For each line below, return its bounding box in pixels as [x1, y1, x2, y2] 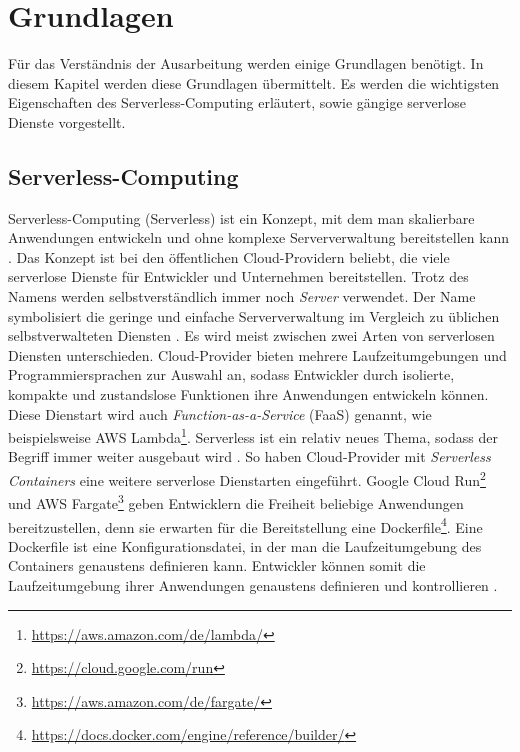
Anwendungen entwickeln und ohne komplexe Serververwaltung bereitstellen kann [8, 227, 510, 248]
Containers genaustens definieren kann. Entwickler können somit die [8, 555, 426, 576]
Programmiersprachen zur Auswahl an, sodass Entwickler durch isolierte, [8, 364, 455, 385]
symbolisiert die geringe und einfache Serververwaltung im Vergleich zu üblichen [8, 305, 500, 326]
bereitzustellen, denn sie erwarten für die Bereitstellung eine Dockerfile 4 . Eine [8, 513, 483, 537]
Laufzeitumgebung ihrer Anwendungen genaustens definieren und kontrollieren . [8, 575, 498, 596]
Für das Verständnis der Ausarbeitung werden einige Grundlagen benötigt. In [8, 53, 484, 74]
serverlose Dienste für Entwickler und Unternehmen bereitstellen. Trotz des [8, 266, 469, 287]
